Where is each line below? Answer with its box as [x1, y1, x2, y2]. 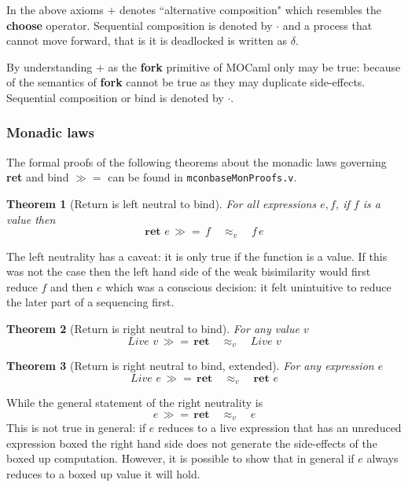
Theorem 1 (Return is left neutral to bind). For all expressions [6, 196, 317, 212]
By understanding [6, 58, 93, 75]
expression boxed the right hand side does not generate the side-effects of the [6, 434, 377, 451]
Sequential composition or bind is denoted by [6, 89, 224, 105]
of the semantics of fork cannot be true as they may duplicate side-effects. [6, 74, 366, 90]
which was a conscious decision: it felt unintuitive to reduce [105, 278, 391, 295]
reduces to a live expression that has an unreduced [158, 419, 402, 436]
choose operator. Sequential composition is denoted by [6, 16, 273, 33]
